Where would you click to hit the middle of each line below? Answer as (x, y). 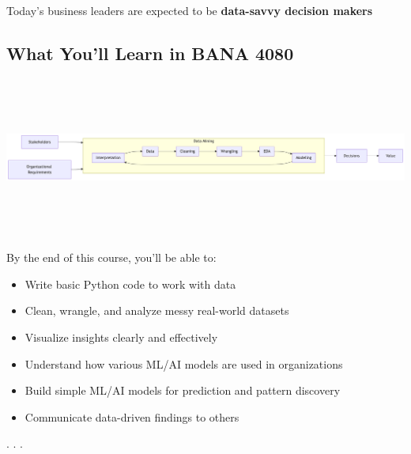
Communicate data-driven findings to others (132, 416)
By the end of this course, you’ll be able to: (111, 257)
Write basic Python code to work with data (130, 284)
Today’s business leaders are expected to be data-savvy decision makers (190, 10)
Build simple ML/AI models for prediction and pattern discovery (183, 390)
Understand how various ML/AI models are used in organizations (184, 363)
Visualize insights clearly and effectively (121, 337)
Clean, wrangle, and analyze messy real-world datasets (157, 310)
